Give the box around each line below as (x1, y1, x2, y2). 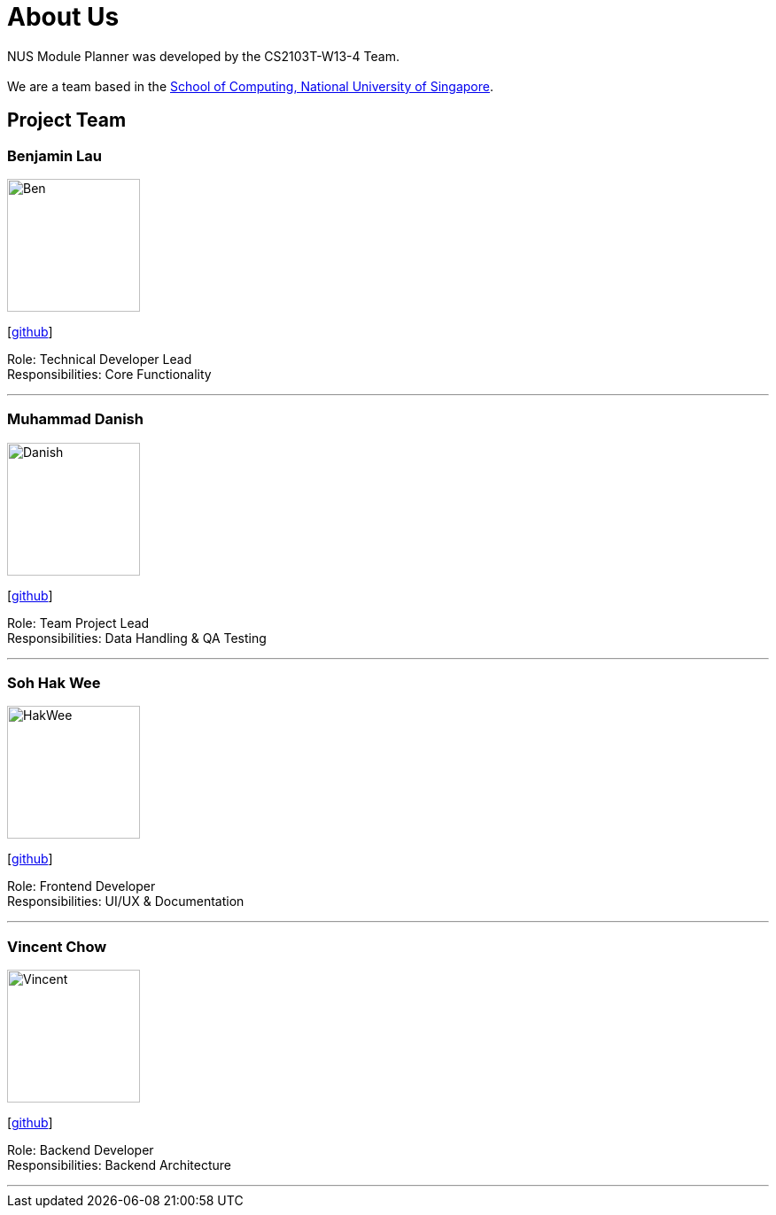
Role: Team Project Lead (7, 615, 150, 631)
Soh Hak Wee (7, 674, 101, 693)
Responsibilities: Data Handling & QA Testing (7, 630, 267, 646)
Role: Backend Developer (7, 1142, 154, 1158)
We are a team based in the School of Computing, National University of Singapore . (7, 78, 494, 94)
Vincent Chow (7, 937, 107, 956)
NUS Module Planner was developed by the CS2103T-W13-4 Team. (7, 48, 400, 64)
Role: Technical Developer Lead (7, 351, 192, 367)
